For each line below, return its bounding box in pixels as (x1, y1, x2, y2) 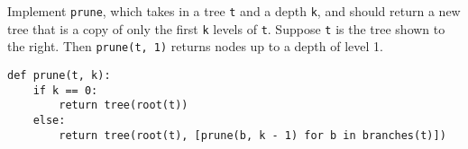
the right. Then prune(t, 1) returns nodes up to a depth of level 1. (7, 37, 383, 56)
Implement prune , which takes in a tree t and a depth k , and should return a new (7, 2, 461, 20)
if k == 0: (32, 83, 98, 97)
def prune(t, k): (7, 68, 111, 82)
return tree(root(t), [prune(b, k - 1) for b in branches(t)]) (59, 128, 446, 142)
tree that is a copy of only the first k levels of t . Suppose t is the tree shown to (7, 19, 445, 38)
